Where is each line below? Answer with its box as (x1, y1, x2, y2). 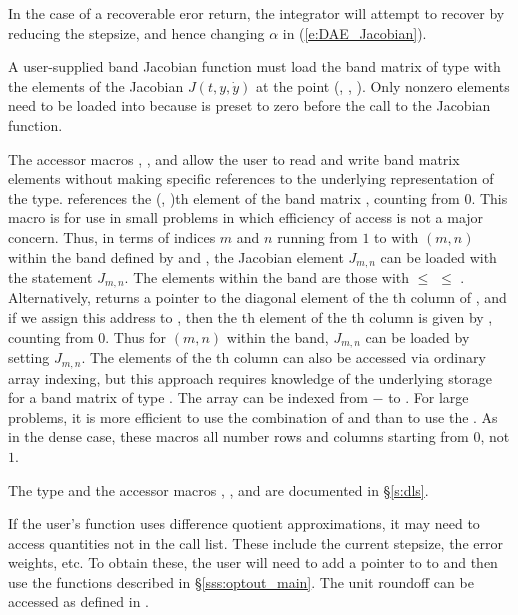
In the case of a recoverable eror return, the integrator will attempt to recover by (8, 3, 505, 23)
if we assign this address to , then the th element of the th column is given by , (8, 307, 493, 328)
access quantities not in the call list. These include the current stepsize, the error (8, 532, 503, 553)
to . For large (388, 387, 469, 408)
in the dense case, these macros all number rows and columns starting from (8, 426, 469, 447)
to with (374, 226, 419, 247)
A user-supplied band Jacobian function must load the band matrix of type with (8, 56, 501, 77)
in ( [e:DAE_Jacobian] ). (282, 22, 427, 43)
